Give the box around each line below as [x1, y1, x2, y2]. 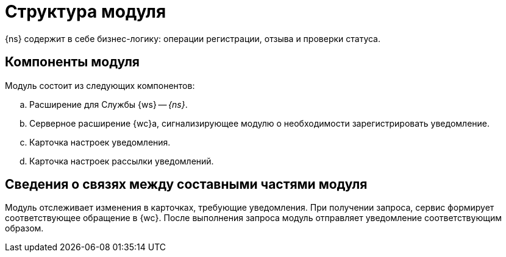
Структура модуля [5, 1, 166, 22]
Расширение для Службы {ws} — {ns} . [29, 99, 188, 110]
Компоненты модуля [5, 54, 140, 70]
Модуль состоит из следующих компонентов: [5, 80, 195, 91]
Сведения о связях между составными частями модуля [5, 177, 368, 192]
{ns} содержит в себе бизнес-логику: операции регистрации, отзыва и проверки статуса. [5, 33, 381, 44]
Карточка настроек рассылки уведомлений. [29, 155, 214, 166]
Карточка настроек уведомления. [29, 136, 171, 147]
